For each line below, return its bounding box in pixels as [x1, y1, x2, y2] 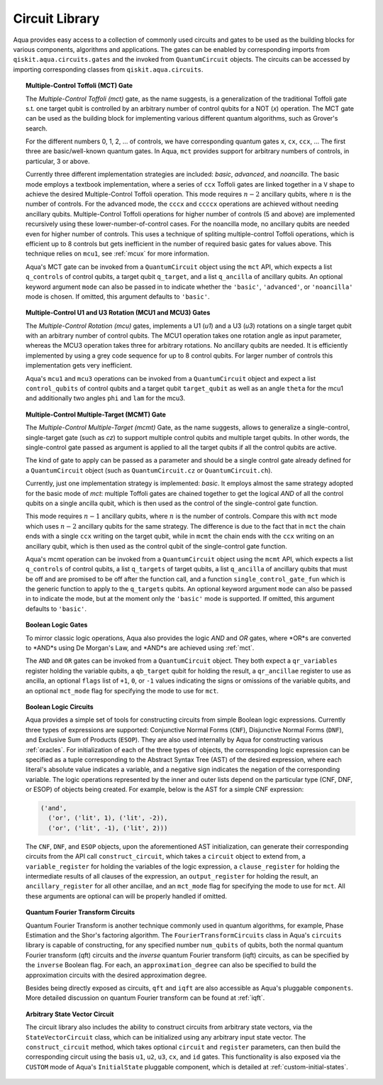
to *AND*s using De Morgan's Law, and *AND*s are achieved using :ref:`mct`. [26, 644, 255, 652]
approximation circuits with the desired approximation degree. [26, 971, 207, 979]
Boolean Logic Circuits [26, 703, 94, 711]
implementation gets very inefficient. [26, 361, 133, 370]
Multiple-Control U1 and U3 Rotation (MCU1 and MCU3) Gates [26, 309, 211, 317]
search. [26, 124, 48, 133]
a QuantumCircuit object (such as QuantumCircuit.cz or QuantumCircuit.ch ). [26, 466, 273, 475]
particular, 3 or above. [26, 157, 90, 165]
